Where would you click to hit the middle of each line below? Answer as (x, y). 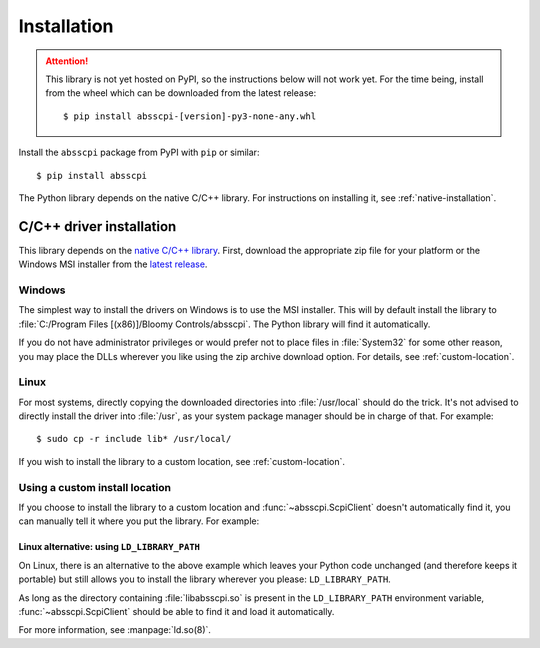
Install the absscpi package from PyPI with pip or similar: (139, 152)
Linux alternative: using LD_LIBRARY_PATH (109, 547)
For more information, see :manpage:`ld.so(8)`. (115, 630)
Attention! (67, 61)
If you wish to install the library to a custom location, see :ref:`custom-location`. (181, 461)
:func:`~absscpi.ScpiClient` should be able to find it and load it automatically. (176, 611)
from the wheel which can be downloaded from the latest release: (181, 93)
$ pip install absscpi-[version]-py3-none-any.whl (190, 116)
